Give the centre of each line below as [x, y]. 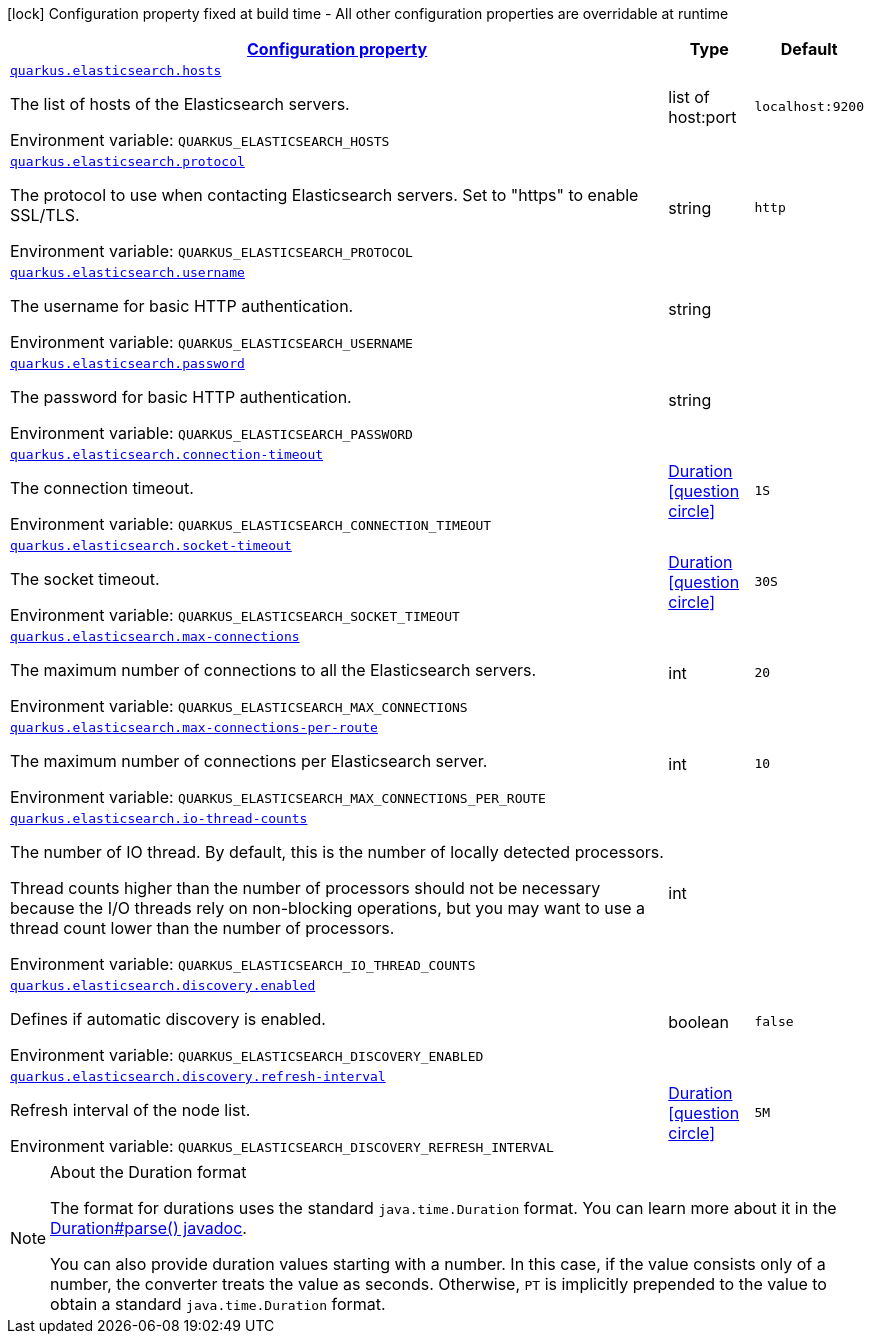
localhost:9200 [809, 106]
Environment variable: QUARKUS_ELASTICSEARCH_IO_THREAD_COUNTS [243, 964]
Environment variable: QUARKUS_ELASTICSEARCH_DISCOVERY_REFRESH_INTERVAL [282, 1146]
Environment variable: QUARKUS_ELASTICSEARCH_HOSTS [200, 140]
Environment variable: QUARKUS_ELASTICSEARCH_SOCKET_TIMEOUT [235, 615]
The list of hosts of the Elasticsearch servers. [180, 104]
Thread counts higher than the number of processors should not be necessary [305, 888]
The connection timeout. [102, 488]
